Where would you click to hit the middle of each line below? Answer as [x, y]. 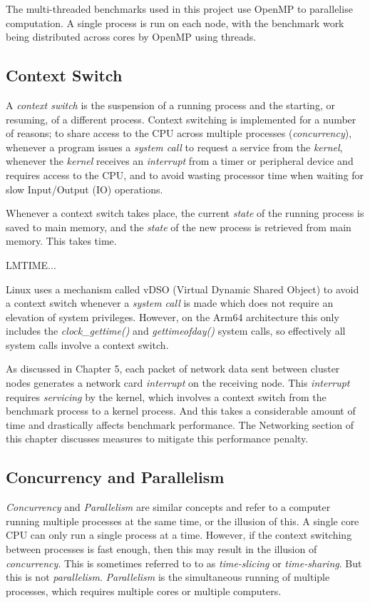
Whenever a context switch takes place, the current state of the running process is [185, 213]
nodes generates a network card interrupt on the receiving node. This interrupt [178, 383]
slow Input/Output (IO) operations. [84, 189]
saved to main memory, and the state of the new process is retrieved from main [179, 227]
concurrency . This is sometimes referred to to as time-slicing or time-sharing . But [184, 563]
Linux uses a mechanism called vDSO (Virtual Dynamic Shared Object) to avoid [183, 289]
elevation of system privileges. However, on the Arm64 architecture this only [173, 316]
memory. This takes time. [61, 241]
